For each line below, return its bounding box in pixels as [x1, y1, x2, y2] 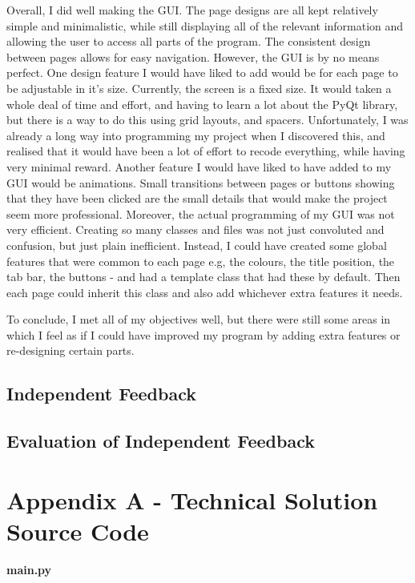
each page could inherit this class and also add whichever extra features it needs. [6, 283, 403, 300]
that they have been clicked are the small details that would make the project [6, 190, 388, 207]
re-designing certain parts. [6, 342, 135, 359]
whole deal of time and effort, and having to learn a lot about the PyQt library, [6, 95, 398, 112]
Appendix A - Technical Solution [6, 483, 378, 516]
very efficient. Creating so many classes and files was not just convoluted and [6, 221, 385, 238]
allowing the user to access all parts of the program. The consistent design [6, 33, 371, 50]
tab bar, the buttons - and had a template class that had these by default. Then [6, 268, 401, 285]
